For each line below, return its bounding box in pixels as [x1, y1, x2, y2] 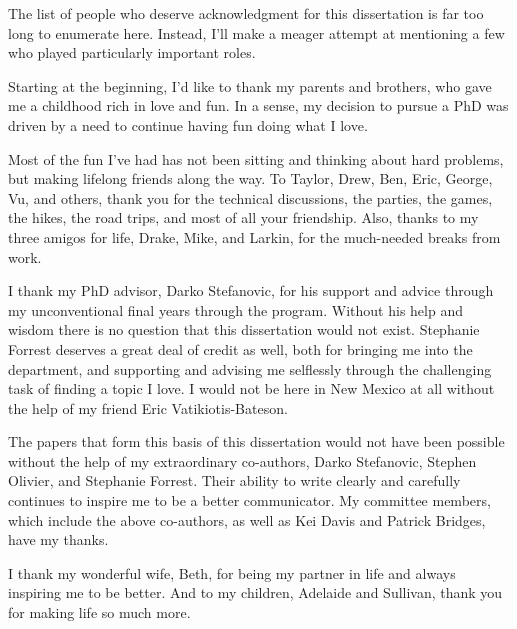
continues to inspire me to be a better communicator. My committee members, [8, 490, 491, 511]
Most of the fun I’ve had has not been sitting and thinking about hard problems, [8, 148, 504, 169]
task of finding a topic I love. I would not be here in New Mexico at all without [8, 378, 495, 399]
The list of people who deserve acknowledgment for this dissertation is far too [8, 3, 484, 23]
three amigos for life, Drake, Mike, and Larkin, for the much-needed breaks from [8, 226, 501, 247]
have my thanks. [8, 529, 109, 550]
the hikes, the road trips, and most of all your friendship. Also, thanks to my [8, 207, 479, 228]
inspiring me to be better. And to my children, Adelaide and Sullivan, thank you [8, 582, 503, 603]
